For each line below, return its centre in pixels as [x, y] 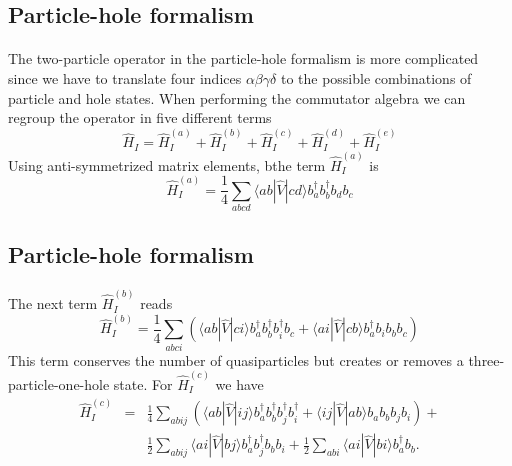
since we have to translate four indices [125, 77]
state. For [143, 383]
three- [486, 359]
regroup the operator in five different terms [140, 117]
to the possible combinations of [376, 77]
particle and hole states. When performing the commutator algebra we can [237, 97]
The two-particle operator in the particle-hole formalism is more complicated [243, 58]
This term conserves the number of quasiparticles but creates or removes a [236, 359]
